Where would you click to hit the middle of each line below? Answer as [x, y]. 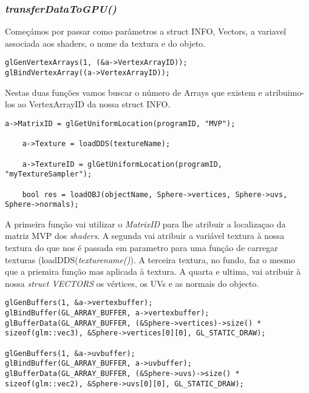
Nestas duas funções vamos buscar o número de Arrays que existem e [134, 92]
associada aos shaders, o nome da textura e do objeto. [105, 43]
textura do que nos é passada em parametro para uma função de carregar [141, 247]
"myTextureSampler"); [49, 174]
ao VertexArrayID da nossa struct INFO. [94, 104]
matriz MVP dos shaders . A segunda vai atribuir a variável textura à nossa [145, 236]
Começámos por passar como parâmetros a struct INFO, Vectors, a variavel [146, 31]
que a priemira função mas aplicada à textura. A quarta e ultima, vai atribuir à [153, 271]
